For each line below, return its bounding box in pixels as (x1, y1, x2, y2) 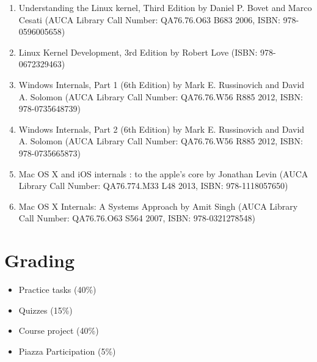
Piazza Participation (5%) (18, 344, 116, 357)
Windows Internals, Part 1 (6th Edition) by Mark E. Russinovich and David (18, 78, 305, 90)
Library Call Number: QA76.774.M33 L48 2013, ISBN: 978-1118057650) (18, 179, 288, 192)
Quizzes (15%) (18, 303, 73, 316)
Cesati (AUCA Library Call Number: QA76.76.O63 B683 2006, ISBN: (18, 13, 280, 26)
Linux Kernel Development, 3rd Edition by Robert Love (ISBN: (18, 45, 258, 58)
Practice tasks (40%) (18, 283, 97, 296)
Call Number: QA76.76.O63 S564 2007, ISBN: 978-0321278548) (18, 212, 255, 224)
